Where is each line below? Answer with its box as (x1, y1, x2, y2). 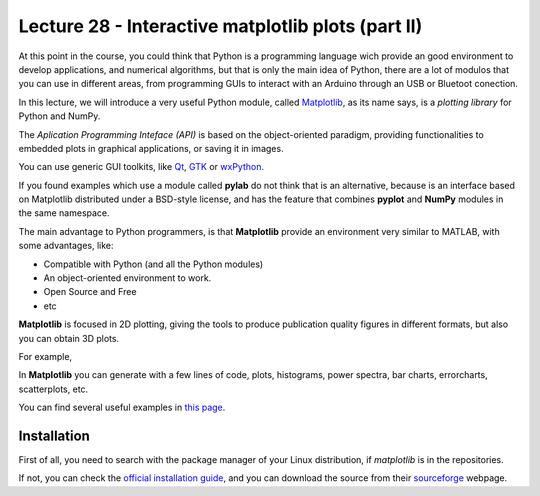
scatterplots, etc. (18, 383, 89, 395)
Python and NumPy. (18, 110, 101, 122)
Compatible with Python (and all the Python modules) (43, 258, 264, 270)
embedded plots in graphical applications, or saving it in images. (18, 142, 284, 154)
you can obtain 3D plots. (18, 332, 120, 344)
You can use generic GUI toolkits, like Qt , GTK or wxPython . (18, 161, 265, 173)
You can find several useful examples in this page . (18, 401, 226, 414)
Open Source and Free (43, 286, 137, 298)
